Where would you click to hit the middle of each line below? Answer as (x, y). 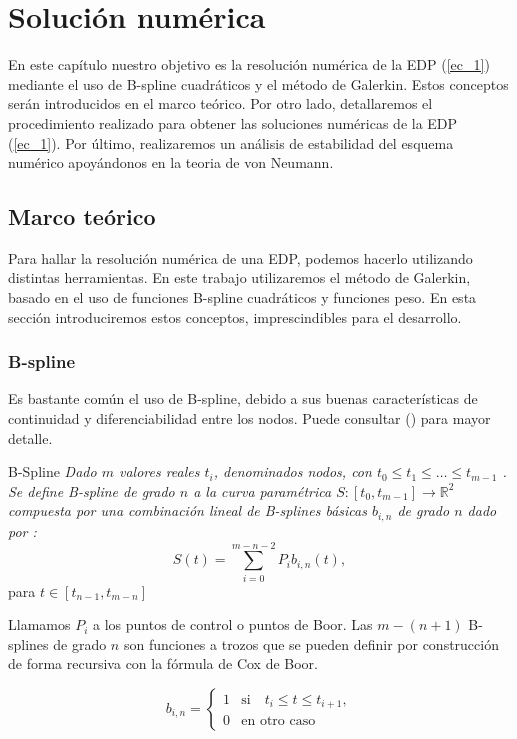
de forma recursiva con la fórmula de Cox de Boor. (163, 663)
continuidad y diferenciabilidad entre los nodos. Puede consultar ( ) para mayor (249, 418)
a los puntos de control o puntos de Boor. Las (232, 624)
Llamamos (39, 624)
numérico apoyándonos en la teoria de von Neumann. (171, 162)
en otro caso (278, 721)
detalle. (30, 437)
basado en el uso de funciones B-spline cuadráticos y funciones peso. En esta (242, 297)
